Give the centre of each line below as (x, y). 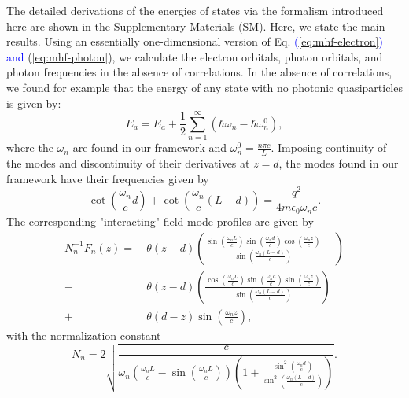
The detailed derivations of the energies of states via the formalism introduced (195, 10)
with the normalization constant (84, 335)
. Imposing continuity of (329, 147)
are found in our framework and (150, 147)
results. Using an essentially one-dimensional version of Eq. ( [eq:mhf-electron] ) (195, 41)
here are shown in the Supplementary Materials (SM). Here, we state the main (196, 26)
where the (30, 147)
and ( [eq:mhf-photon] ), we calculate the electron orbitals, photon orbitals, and (195, 56)
